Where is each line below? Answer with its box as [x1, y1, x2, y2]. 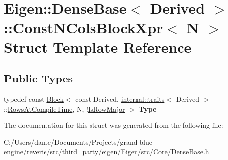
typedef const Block [4, 93, 64, 104]
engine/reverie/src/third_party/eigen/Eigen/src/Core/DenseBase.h [4, 146, 209, 157]
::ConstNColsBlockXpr [4, 17, 163, 38]
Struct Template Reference [4, 37, 192, 57]
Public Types [4, 71, 73, 86]
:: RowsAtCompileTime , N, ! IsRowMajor [4, 103, 125, 114]
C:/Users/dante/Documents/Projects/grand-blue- [4, 136, 155, 147]
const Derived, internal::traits [75, 93, 165, 104]
